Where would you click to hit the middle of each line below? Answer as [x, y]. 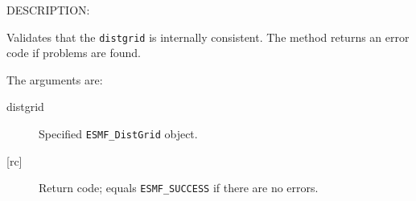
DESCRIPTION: [48, 10]
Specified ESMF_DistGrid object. [118, 134]
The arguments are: [55, 79]
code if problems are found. [74, 53]
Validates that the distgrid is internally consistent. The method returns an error [208, 37]
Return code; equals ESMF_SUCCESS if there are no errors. [179, 188]
